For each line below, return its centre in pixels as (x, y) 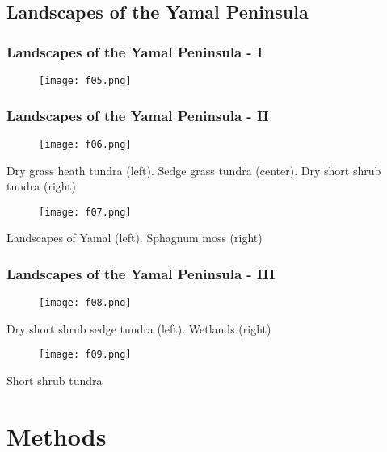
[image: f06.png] (85, 144)
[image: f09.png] (85, 355)
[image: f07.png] (85, 212)
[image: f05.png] (85, 81)
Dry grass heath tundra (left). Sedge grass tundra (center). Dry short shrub (194, 170)
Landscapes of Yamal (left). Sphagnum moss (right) (135, 238)
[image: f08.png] (85, 303)
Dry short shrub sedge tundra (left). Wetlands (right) (139, 328)
